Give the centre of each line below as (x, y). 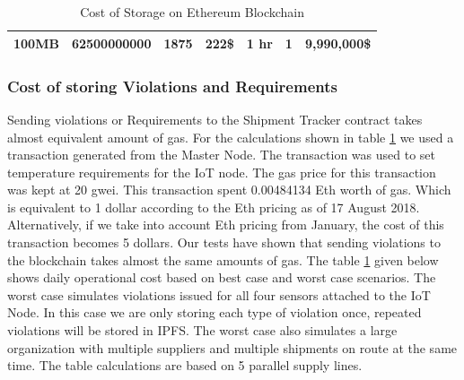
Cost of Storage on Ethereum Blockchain (193, 12)
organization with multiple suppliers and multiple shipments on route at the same (232, 347)
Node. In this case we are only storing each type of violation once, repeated (214, 312)
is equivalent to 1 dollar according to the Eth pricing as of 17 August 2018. (214, 207)
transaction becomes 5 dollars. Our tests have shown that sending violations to (224, 242)
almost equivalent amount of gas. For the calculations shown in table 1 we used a (231, 137)
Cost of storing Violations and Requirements (172, 86)
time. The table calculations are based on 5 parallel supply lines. (185, 365)
